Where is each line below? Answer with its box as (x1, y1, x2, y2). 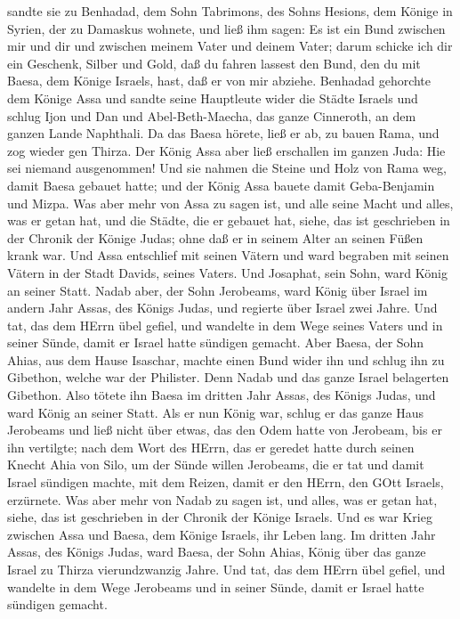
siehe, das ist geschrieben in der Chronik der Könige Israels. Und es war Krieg (7, 508, 432, 526)
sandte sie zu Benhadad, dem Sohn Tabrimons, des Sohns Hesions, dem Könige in (7, 2, 453, 20)
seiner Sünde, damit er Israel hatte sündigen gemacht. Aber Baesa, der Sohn (7, 333, 424, 352)
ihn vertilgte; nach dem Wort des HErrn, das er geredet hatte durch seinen (7, 437, 415, 456)
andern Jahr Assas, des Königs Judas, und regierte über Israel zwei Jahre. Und (7, 298, 438, 317)
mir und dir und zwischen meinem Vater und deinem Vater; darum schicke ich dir (7, 37, 453, 55)
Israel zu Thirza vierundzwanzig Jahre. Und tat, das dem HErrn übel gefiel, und (7, 560, 446, 578)
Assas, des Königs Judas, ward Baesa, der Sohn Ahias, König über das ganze (7, 542, 426, 561)
